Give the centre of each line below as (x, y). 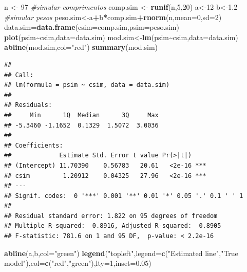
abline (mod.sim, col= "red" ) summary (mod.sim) (81, 47)
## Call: (19, 75)
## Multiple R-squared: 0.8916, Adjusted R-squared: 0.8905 (113, 226)
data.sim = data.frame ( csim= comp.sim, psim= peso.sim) (92, 27)
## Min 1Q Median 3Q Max (81, 115)
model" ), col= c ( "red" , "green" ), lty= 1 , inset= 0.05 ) (78, 263)
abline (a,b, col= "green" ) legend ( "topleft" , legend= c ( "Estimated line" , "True (121, 253)
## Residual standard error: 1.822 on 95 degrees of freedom (111, 216)
